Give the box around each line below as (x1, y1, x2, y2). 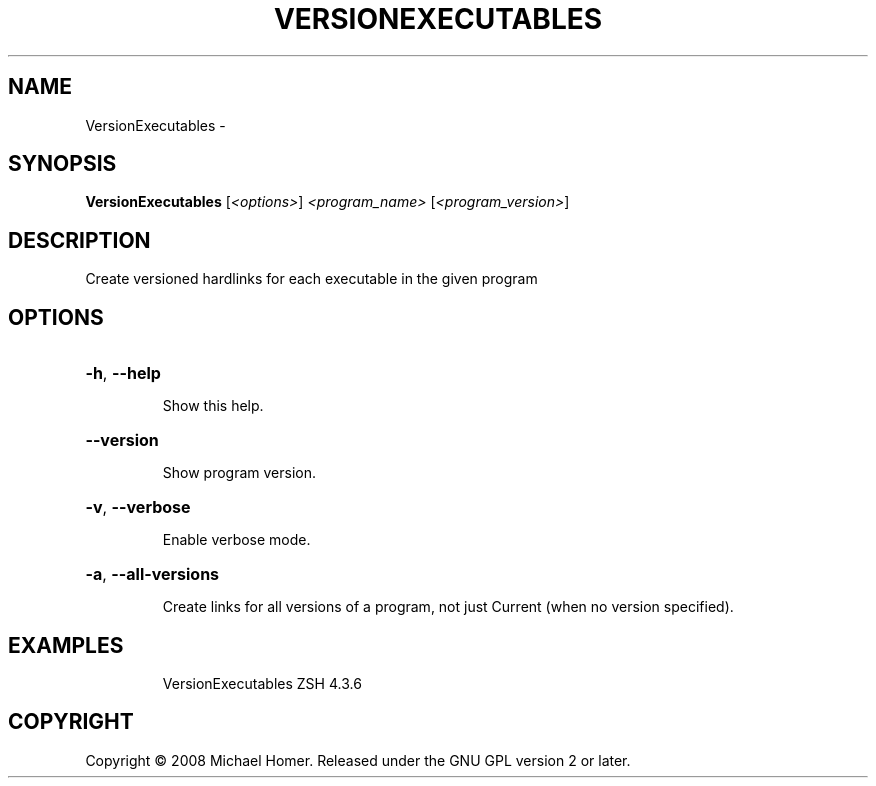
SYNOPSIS (8, 151, 117, 177)
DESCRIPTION (8, 227, 151, 253)
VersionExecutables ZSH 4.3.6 (162, 674, 362, 692)
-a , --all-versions (85, 564, 220, 585)
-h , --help (85, 363, 161, 384)
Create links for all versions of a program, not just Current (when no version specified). (162, 598, 734, 616)
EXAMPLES (8, 632, 124, 658)
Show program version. (162, 464, 317, 482)
